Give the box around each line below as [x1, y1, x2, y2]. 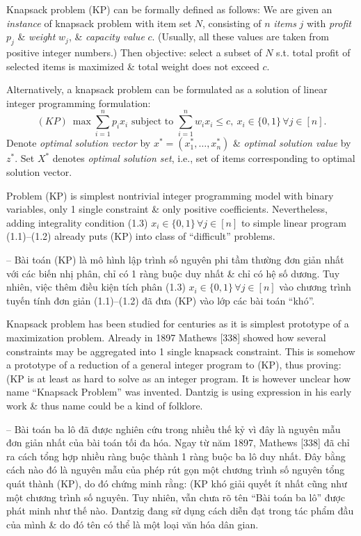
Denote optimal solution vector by [6, 136, 151, 150]
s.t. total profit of [276, 44, 351, 59]
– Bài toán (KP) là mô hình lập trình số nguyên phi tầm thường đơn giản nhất [6, 252, 344, 267]
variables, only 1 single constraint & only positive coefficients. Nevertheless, [6, 202, 328, 216]
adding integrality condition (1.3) [6, 215, 148, 229]
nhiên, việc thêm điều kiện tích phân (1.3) [6, 279, 186, 294]
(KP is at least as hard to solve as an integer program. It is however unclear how [6, 371, 351, 385]
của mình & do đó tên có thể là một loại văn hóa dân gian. [6, 517, 259, 531]
